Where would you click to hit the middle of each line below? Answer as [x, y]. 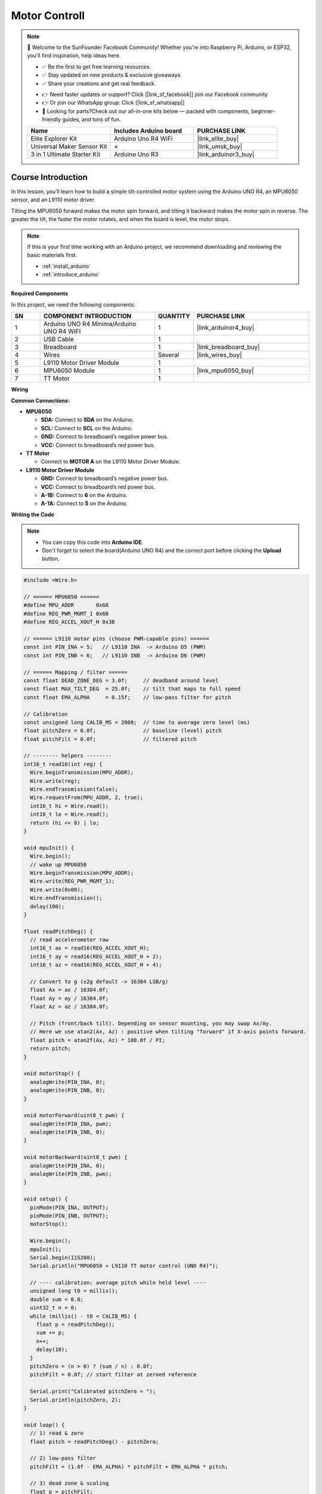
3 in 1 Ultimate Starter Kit [66, 154]
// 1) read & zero [57, 1433]
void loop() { [44, 1425]
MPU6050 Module [69, 371]
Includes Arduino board [148, 131]
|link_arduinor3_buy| [226, 154]
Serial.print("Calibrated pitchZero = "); [93, 1392]
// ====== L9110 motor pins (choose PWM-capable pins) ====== [116, 639]
